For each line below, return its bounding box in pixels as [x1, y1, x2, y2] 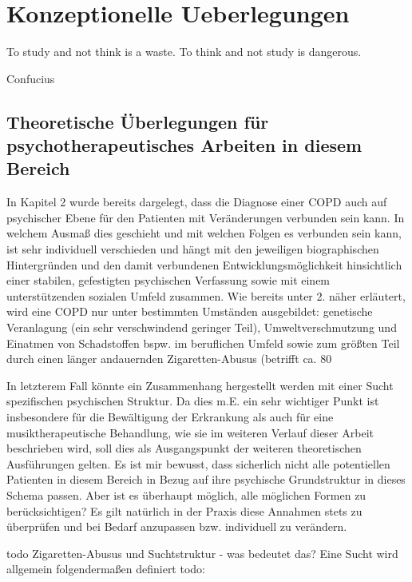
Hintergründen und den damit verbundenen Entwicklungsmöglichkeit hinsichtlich [6, 256, 402, 273]
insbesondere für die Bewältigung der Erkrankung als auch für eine [6, 409, 334, 425]
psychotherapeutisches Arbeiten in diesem [6, 133, 362, 157]
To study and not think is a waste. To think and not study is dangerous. [6, 43, 362, 60]
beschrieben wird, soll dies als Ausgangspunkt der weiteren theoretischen [6, 440, 362, 456]
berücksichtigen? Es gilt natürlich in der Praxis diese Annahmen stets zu [6, 502, 362, 519]
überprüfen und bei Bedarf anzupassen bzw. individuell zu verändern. [6, 518, 347, 535]
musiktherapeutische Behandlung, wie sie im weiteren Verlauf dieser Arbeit [6, 424, 374, 440]
